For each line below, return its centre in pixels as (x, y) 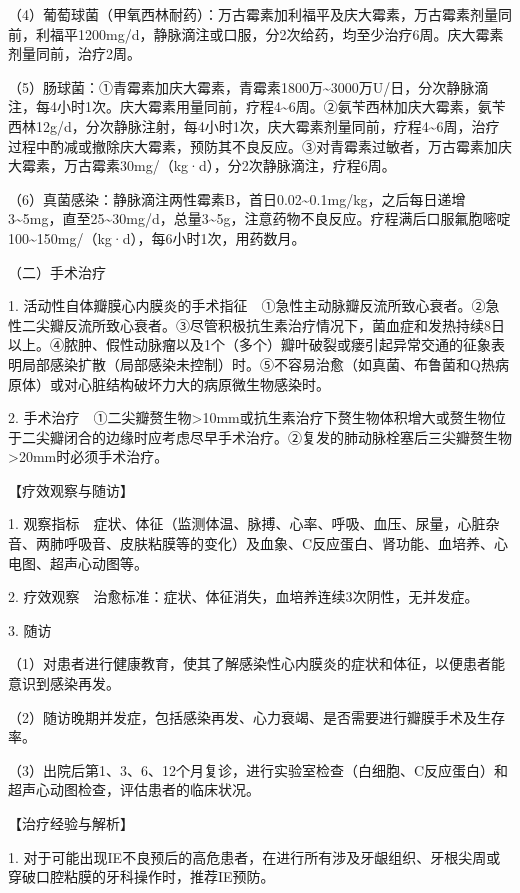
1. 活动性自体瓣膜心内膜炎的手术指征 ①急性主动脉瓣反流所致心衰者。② (247, 305)
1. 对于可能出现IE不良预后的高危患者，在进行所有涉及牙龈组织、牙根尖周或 (254, 856)
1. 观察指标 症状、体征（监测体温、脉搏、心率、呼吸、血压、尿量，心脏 (247, 523)
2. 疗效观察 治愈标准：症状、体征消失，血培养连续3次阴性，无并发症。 (243, 596)
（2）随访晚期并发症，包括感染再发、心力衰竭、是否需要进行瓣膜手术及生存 (256, 716)
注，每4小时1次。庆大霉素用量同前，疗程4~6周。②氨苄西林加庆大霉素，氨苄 (257, 106)
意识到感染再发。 (64, 683)
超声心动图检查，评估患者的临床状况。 (134, 789)
